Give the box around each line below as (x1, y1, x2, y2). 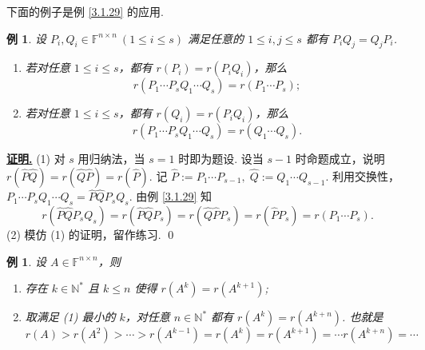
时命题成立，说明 (295, 150, 385, 167)
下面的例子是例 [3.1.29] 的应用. (6, 3, 164, 19)
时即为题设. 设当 (178, 150, 264, 167)
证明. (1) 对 (6, 150, 66, 167)
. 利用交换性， (325, 167, 399, 184)
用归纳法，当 (77, 150, 145, 167)
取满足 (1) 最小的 (25, 308, 116, 325)
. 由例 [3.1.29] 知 (129, 188, 212, 205)
